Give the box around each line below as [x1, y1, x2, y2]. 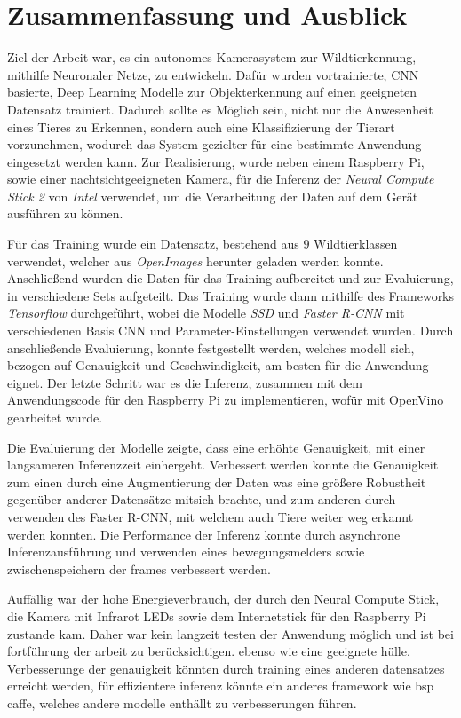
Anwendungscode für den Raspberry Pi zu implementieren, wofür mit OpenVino [7, 391, 444, 409]
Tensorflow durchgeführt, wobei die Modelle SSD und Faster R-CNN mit [7, 304, 405, 322]
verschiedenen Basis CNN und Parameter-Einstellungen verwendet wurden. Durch [7, 321, 454, 340]
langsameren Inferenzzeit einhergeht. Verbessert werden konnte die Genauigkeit [7, 455, 439, 474]
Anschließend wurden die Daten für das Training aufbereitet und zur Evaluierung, [7, 269, 454, 288]
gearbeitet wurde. [7, 408, 103, 426]
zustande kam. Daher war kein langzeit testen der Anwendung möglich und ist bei [7, 624, 454, 643]
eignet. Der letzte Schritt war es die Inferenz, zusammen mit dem [7, 373, 362, 391]
